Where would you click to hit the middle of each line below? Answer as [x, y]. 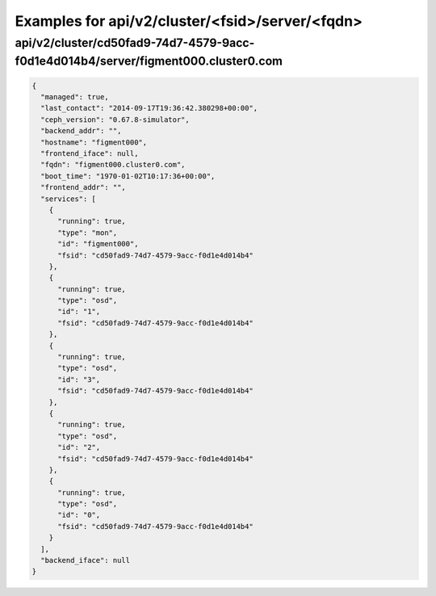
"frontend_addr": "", [84, 187]
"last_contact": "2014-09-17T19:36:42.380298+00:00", [149, 108]
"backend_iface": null [86, 560]
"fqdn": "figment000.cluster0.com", [113, 165]
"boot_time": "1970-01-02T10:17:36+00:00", [128, 176]
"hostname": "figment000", [94, 142]
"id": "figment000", [98, 244]
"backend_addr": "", [81, 131]
